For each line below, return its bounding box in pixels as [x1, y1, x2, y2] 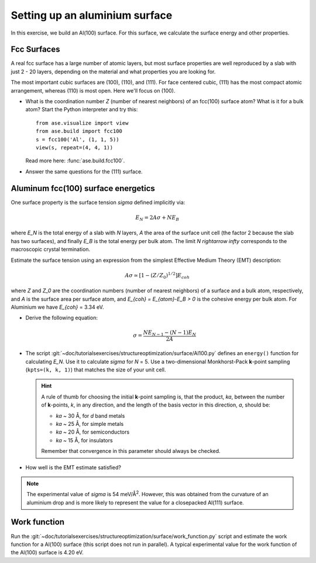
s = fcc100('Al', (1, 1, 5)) [36, 136, 119, 143]
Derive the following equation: [25, 314, 98, 322]
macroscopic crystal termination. [11, 246, 91, 253]
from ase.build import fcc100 [36, 128, 123, 135]
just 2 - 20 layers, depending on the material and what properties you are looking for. [11, 68, 216, 75]
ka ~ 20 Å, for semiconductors [56, 428, 130, 436]
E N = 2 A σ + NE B [135, 214, 180, 222]
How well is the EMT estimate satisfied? [25, 463, 122, 471]
